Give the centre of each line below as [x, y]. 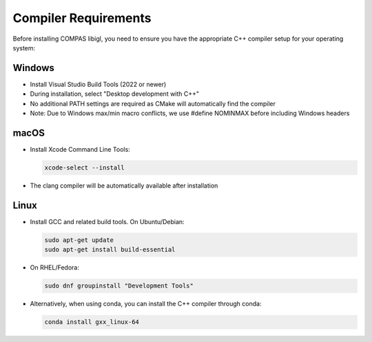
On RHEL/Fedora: [54, 268]
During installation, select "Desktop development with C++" [115, 94]
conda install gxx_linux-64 [92, 322]
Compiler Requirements [82, 18]
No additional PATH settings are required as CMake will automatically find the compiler [153, 103]
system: [24, 48]
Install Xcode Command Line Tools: [80, 149]
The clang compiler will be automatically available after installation [124, 185]
